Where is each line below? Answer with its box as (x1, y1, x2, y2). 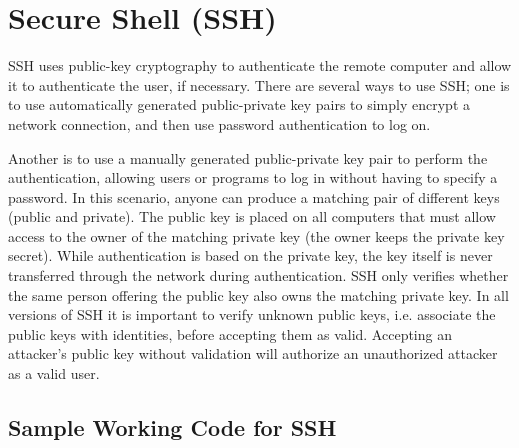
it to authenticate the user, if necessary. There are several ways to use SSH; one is (8, 74, 510, 95)
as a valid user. (8, 363, 100, 384)
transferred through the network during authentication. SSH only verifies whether (8, 265, 509, 286)
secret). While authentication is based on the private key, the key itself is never (8, 245, 493, 266)
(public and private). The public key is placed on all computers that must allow (8, 206, 496, 227)
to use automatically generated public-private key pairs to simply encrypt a (8, 94, 470, 115)
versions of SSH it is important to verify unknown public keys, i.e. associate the (8, 304, 496, 325)
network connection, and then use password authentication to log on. (8, 113, 431, 134)
